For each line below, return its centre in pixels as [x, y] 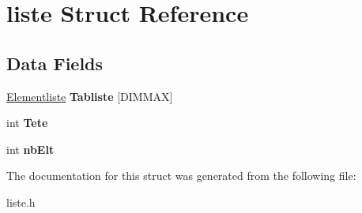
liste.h [21, 202]
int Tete [27, 123]
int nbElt [30, 149]
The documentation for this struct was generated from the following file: [181, 176]
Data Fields [55, 63]
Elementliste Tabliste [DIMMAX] [90, 96]
